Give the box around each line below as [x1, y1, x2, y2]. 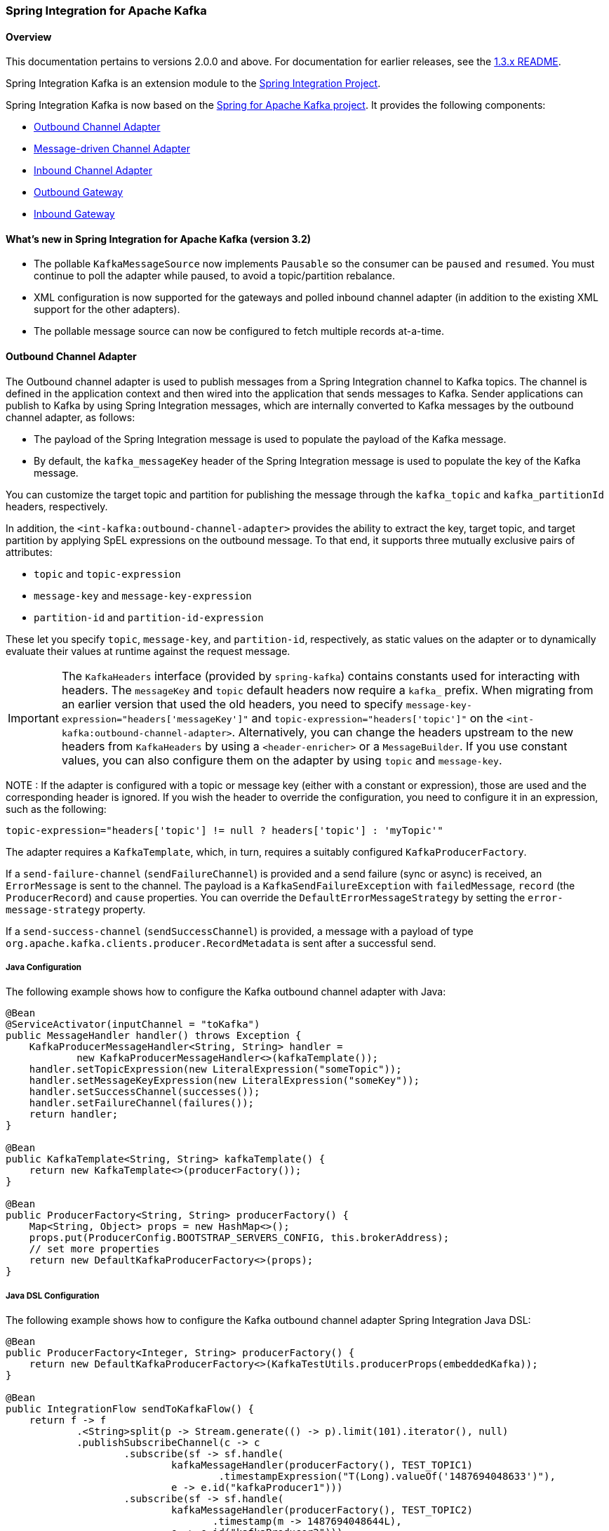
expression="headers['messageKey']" [61, 713, 249, 724]
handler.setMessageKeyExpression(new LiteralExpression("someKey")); [29, 1075, 420, 1087]
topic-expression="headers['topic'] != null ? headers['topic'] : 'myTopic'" [6, 824, 443, 836]
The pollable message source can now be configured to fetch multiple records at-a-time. [34, 325, 444, 338]
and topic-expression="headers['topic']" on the [251, 710, 504, 725]
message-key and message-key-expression [34, 589, 252, 602]
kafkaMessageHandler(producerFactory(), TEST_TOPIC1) [171, 1459, 473, 1471]
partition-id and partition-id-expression [34, 611, 264, 623]
